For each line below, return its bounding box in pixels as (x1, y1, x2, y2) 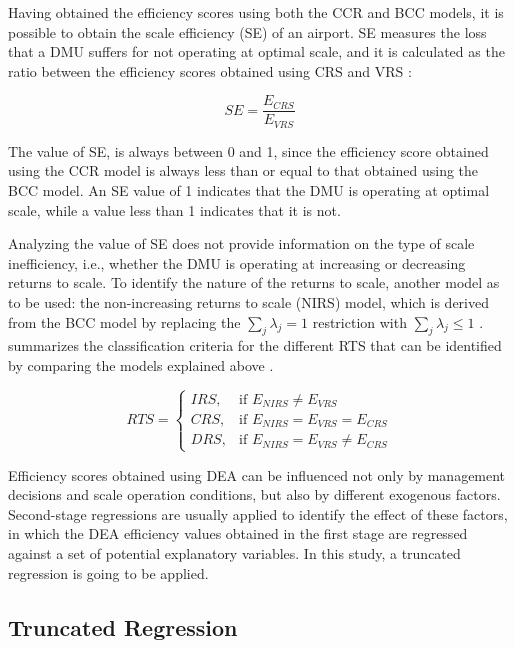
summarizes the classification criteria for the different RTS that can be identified (8, 335, 502, 356)
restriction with (312, 311, 407, 332)
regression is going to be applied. (8, 562, 209, 583)
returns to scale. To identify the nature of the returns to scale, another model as (8, 272, 500, 293)
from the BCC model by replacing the (8, 311, 241, 332)
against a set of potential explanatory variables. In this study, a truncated (8, 543, 461, 564)
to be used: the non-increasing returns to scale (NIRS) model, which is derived (8, 292, 489, 313)
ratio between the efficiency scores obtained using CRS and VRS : (8, 60, 412, 81)
